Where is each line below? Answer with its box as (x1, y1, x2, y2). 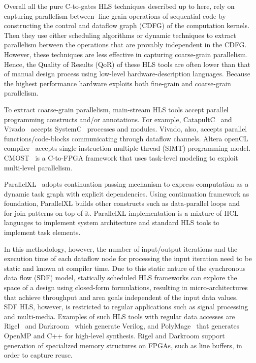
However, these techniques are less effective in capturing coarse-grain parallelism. (4, 49, 248, 59)
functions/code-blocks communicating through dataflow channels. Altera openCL (4, 133, 248, 143)
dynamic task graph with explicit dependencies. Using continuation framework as (4, 188, 249, 198)
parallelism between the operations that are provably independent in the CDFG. (4, 39, 247, 50)
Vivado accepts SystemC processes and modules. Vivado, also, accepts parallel (4, 124, 247, 134)
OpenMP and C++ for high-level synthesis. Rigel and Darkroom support (4, 330, 225, 340)
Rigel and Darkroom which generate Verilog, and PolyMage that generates (4, 321, 240, 331)
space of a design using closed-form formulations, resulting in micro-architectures (4, 282, 248, 293)
